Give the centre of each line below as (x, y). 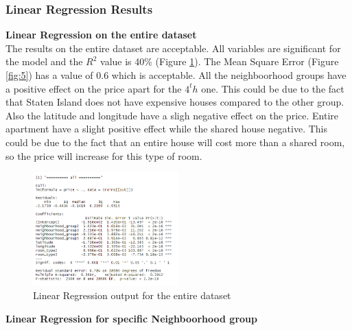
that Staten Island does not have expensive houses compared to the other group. (175, 102)
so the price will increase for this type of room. (104, 155)
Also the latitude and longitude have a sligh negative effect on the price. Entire (172, 115)
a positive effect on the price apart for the (94, 88)
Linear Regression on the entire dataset (101, 35)
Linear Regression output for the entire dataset (132, 295)
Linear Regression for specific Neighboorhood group (131, 318)
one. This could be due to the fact (273, 88)
